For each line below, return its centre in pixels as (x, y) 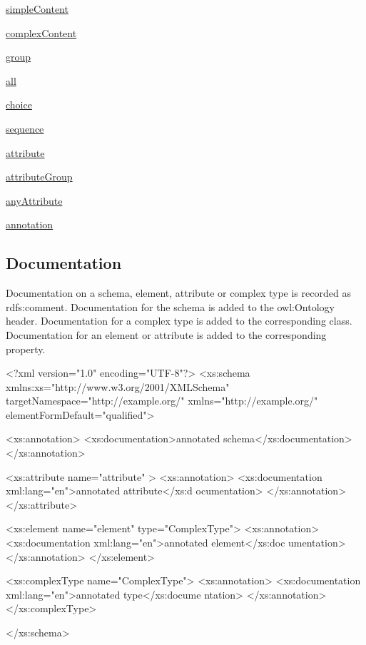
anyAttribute (34, 200)
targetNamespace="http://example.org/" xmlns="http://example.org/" (162, 401)
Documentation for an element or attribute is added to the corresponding (166, 334)
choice (19, 105)
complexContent (41, 32)
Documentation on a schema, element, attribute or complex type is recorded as (178, 293)
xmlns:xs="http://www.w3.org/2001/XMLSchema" (118, 386)
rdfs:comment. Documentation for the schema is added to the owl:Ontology (170, 306)
